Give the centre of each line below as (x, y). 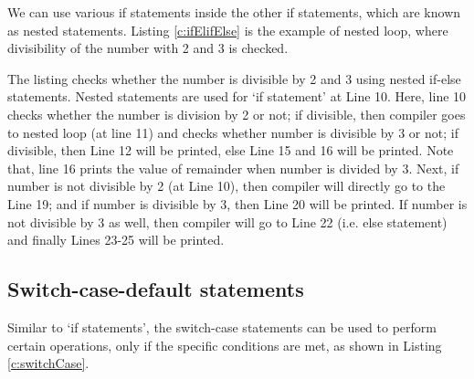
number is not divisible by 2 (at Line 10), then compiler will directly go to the (226, 186)
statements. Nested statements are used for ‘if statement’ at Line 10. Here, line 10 (237, 96)
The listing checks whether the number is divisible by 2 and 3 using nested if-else (234, 78)
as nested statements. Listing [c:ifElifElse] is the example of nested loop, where (228, 30)
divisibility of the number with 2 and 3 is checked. (148, 48)
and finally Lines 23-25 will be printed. (116, 240)
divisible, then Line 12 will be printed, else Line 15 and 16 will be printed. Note (231, 150)
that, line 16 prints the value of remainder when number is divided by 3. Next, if (233, 168)
